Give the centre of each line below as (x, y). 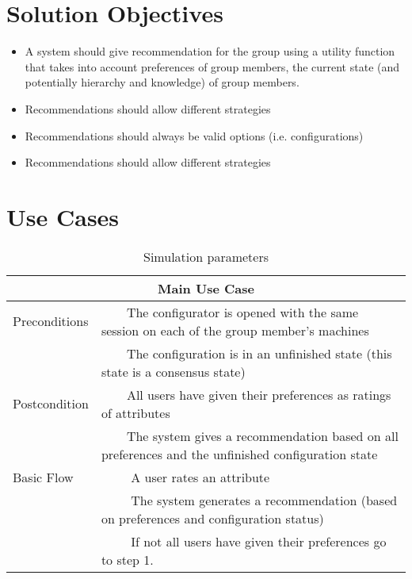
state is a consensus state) (173, 371)
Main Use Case (206, 288)
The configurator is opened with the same (242, 312)
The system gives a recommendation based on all (262, 435)
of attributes (135, 412)
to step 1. (127, 559)
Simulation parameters (206, 256)
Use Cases (63, 216)
